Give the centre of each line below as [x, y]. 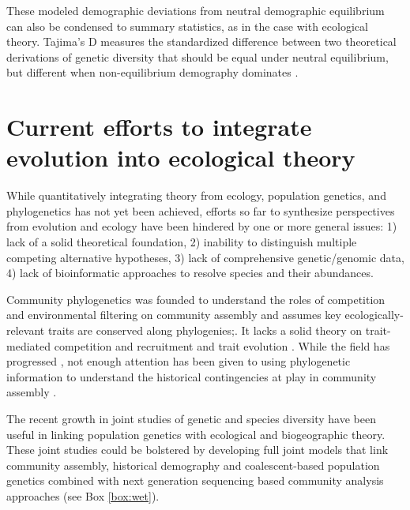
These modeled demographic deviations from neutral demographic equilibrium [196, 10]
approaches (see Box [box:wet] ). [83, 495]
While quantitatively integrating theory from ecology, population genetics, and [196, 195]
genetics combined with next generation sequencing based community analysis [195, 480]
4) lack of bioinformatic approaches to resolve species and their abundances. [190, 273]
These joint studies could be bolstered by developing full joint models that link [197, 450]
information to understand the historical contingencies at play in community [192, 376]
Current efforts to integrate [159, 127]
